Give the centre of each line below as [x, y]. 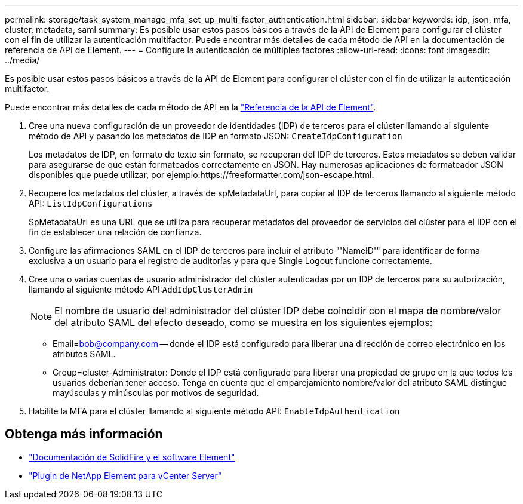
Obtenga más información [84, 434]
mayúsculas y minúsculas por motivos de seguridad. [156, 393]
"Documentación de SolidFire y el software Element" [132, 457]
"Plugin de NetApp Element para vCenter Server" [125, 475]
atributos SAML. [84, 354]
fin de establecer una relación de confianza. [115, 232]
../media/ [22, 60]
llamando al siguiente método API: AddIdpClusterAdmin [141, 289]
